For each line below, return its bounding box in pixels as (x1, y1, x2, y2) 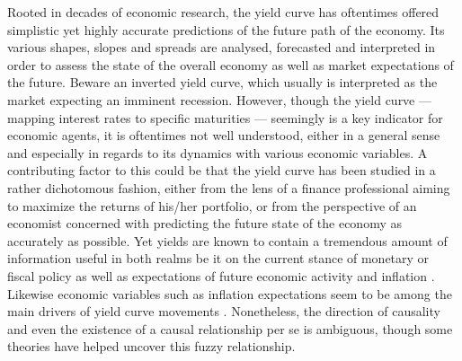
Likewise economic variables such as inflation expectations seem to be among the (7, 284, 452, 303)
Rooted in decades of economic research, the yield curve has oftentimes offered (7, 3, 440, 21)
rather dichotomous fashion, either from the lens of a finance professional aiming (7, 178, 450, 197)
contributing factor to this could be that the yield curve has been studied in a (7, 161, 436, 180)
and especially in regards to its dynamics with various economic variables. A (7, 143, 428, 162)
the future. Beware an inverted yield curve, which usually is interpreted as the (7, 73, 438, 92)
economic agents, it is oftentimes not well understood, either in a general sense (7, 126, 440, 145)
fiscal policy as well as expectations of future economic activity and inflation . (7, 266, 435, 285)
